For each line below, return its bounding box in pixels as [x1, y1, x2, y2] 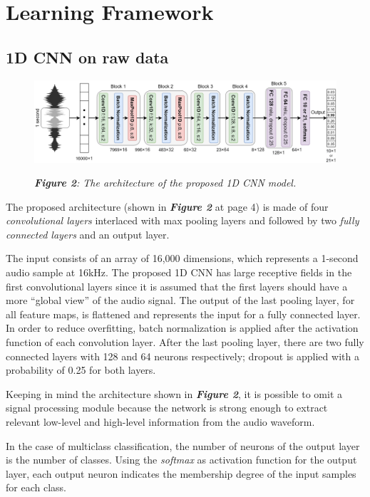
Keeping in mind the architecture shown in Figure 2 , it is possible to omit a [6, 386, 343, 401]
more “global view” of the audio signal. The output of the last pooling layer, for [6, 293, 355, 308]
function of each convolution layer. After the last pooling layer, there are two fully [6, 335, 364, 350]
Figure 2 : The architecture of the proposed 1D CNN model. [34, 175, 297, 190]
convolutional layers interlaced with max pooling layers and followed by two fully [6, 213, 359, 228]
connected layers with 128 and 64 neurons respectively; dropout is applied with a [6, 348, 359, 363]
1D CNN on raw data [6, 46, 169, 68]
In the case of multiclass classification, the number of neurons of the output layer [6, 438, 360, 453]
